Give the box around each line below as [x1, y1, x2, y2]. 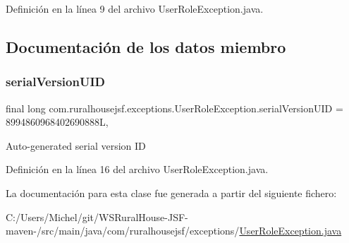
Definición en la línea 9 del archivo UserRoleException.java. [6, 1, 264, 16]
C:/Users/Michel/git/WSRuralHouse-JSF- [6, 209, 188, 224]
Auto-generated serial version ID [6, 138, 146, 153]
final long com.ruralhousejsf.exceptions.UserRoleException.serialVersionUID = [6, 100, 343, 115]
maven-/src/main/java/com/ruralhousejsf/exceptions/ [6, 223, 240, 238]
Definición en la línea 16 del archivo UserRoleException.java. [6, 162, 269, 177]
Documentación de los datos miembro [6, 35, 286, 57]
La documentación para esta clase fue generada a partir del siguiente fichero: [6, 185, 337, 200]
